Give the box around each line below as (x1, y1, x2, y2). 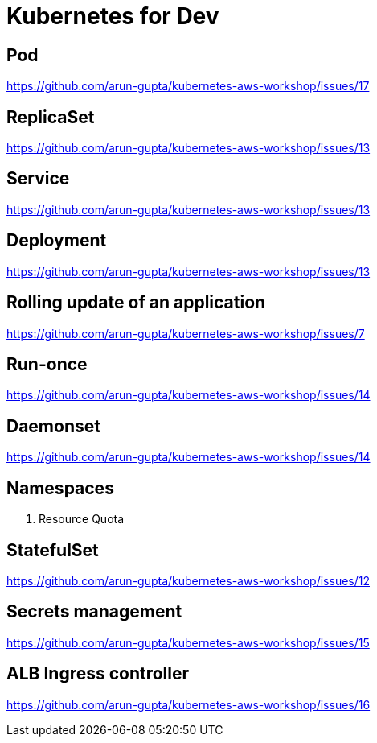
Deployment (6, 230, 107, 251)
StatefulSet (6, 539, 99, 560)
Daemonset (6, 415, 100, 436)
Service (6, 168, 70, 189)
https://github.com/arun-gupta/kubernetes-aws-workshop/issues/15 (6, 635, 370, 650)
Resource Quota (39, 512, 125, 526)
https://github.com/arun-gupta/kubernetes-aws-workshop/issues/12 (6, 573, 370, 588)
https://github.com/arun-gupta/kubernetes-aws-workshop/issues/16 (6, 697, 371, 712)
